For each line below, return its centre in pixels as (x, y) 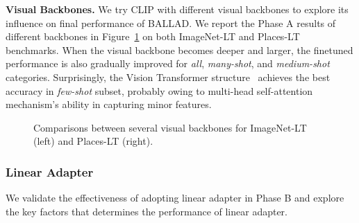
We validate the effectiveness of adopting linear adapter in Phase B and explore (175, 198)
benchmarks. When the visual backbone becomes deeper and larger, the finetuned (179, 50)
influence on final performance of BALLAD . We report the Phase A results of (171, 23)
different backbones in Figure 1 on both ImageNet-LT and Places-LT (153, 36)
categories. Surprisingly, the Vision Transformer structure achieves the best (168, 77)
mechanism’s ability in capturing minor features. (109, 104)
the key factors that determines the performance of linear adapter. (147, 211)
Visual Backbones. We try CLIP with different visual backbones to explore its (177, 9)
